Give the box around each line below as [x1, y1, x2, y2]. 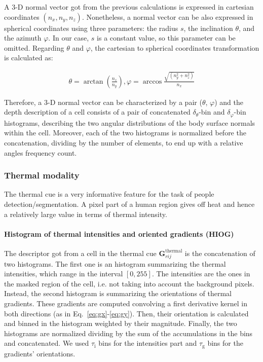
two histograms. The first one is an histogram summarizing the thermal [4, 258, 226, 269]
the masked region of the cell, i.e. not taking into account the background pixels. [4, 278, 254, 288]
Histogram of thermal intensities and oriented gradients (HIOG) [4, 228, 234, 239]
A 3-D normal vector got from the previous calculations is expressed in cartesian [4, 2, 254, 12]
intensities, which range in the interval [4, 268, 123, 279]
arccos [142, 78, 162, 85]
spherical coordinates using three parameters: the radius [4, 22, 178, 33]
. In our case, [48, 32, 89, 43]
